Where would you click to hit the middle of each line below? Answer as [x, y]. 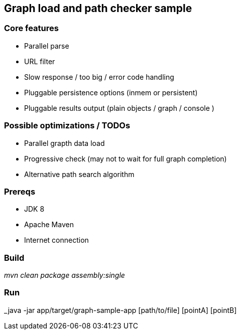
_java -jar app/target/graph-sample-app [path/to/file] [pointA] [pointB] [121, 310]
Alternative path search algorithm [79, 174]
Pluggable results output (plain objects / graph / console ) [119, 108]
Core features [31, 28]
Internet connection [56, 240]
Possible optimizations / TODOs [67, 126]
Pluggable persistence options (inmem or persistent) [111, 92]
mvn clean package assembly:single [65, 275]
